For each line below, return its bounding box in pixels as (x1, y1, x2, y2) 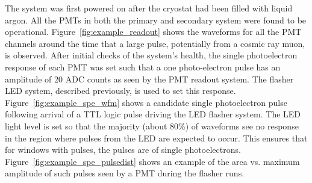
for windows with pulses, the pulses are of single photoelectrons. (5, 143, 241, 156)
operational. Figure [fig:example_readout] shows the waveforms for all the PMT (5, 25, 302, 38)
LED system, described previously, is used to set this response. (5, 84, 236, 97)
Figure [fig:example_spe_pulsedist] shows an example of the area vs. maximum (5, 155, 300, 167)
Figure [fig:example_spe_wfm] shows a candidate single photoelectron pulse (5, 96, 287, 108)
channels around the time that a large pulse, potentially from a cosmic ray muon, (5, 37, 305, 49)
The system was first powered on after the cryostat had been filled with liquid (5, 2, 293, 14)
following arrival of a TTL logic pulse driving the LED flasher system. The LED (5, 108, 301, 120)
